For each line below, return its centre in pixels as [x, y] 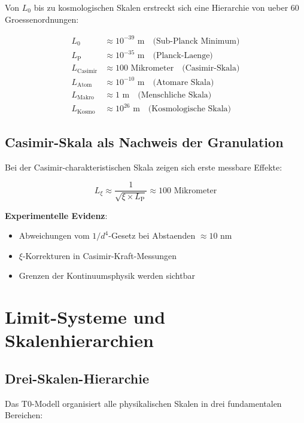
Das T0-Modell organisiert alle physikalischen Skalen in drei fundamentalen [143, 403]
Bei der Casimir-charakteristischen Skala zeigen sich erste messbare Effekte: [144, 167]
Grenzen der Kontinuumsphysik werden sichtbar [107, 276]
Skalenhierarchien [79, 340]
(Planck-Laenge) [183, 56]
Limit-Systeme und [85, 317]
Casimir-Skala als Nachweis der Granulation [144, 141]
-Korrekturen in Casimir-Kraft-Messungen [100, 255]
